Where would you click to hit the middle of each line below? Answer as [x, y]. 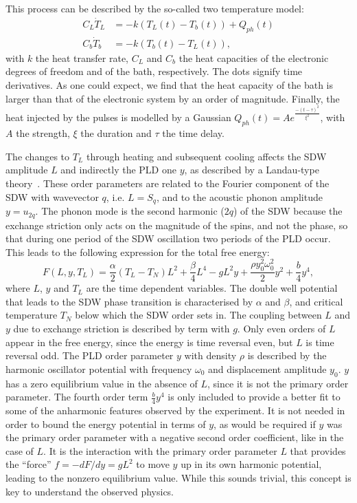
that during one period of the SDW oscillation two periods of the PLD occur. [168, 238]
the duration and [116, 133]
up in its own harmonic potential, [251, 464]
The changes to [38, 156]
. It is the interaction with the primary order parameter [160, 450]
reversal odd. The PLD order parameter [90, 355]
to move [153, 464]
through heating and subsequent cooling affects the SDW [206, 156]
